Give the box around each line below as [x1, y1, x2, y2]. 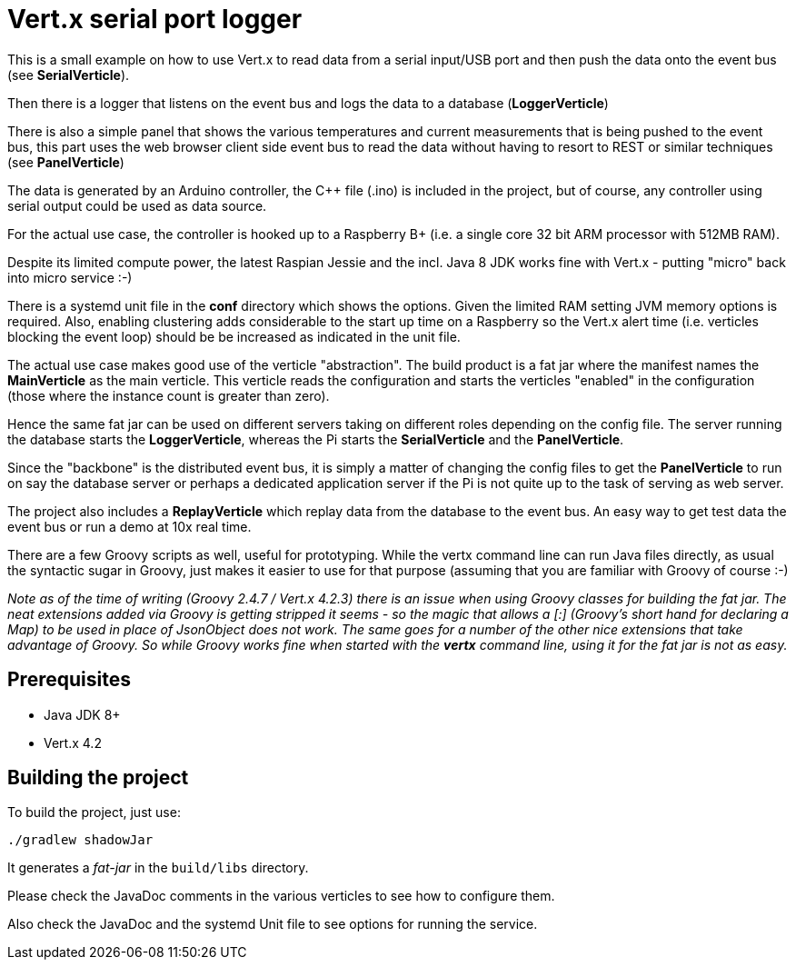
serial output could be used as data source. [7, 197, 267, 214]
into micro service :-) [7, 269, 133, 285]
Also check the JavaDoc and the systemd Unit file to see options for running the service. [7, 916, 538, 932]
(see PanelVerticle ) [7, 154, 124, 170]
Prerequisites [7, 668, 131, 692]
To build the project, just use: [7, 804, 181, 821]
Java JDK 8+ [44, 706, 121, 723]
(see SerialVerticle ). [7, 66, 130, 83]
